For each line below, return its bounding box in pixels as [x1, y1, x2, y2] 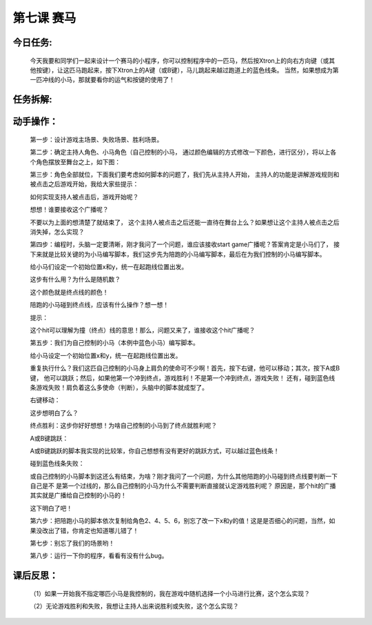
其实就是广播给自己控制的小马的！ [30, 491, 127, 499]
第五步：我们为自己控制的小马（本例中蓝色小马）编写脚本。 [30, 339, 199, 347]
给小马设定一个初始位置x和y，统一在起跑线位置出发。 [30, 351, 182, 359]
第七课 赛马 [12, 10, 76, 26]
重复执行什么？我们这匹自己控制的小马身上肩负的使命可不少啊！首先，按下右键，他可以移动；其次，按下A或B [30, 364, 340, 373]
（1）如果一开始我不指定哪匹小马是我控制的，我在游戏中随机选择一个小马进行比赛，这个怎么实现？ [30, 589, 310, 597]
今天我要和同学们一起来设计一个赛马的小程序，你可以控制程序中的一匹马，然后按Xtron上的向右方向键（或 [30, 56, 329, 65]
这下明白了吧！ [30, 504, 72, 512]
